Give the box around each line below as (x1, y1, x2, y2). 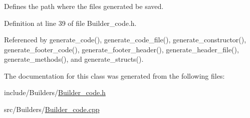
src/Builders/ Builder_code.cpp (4, 104, 100, 115)
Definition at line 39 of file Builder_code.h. (4, 17, 137, 28)
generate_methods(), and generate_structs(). (4, 54, 144, 64)
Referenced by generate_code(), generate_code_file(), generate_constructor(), (4, 34, 246, 45)
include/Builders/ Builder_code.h (4, 87, 106, 98)
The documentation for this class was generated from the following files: (4, 70, 225, 81)
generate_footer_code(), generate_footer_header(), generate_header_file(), (4, 44, 239, 54)
